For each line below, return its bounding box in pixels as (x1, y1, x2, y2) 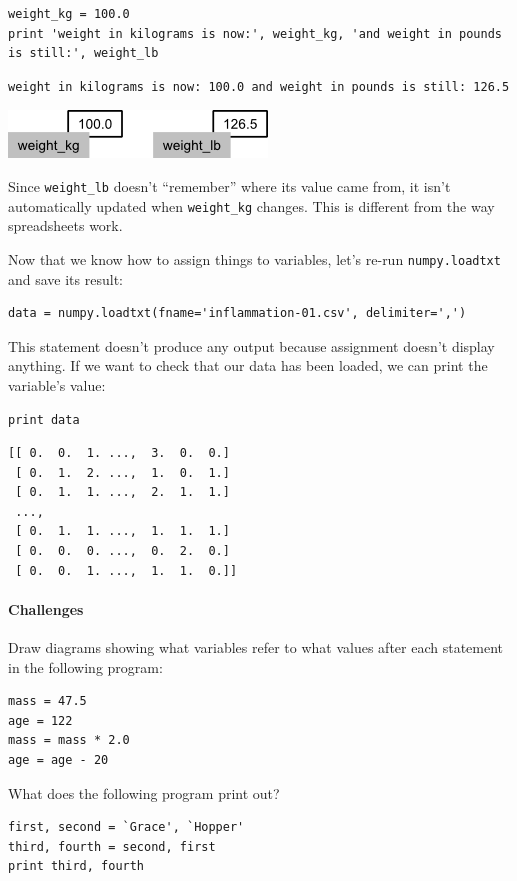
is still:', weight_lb (8, 46, 159, 61)
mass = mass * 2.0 (8, 733, 130, 748)
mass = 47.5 (8, 694, 87, 709)
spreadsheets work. (8, 215, 123, 236)
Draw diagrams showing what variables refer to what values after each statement (8, 637, 504, 658)
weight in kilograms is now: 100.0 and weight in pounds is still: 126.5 (8, 79, 510, 94)
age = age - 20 (8, 753, 109, 768)
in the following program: (8, 656, 163, 677)
